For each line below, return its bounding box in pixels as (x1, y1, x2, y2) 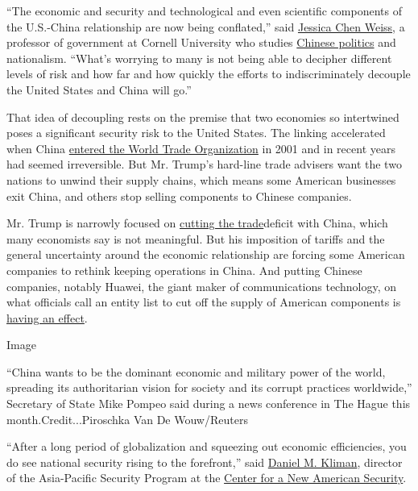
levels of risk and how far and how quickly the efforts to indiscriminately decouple (6, 65, 411, 82)
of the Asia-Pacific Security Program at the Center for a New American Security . (6, 469, 407, 486)
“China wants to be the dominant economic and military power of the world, (6, 363, 386, 380)
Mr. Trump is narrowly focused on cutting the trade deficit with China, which (6, 214, 388, 231)
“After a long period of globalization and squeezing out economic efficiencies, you (6, 438, 407, 455)
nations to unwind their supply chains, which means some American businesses (6, 171, 396, 188)
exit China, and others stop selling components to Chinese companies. (6, 187, 352, 204)
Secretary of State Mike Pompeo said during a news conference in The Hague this (6, 395, 411, 412)
